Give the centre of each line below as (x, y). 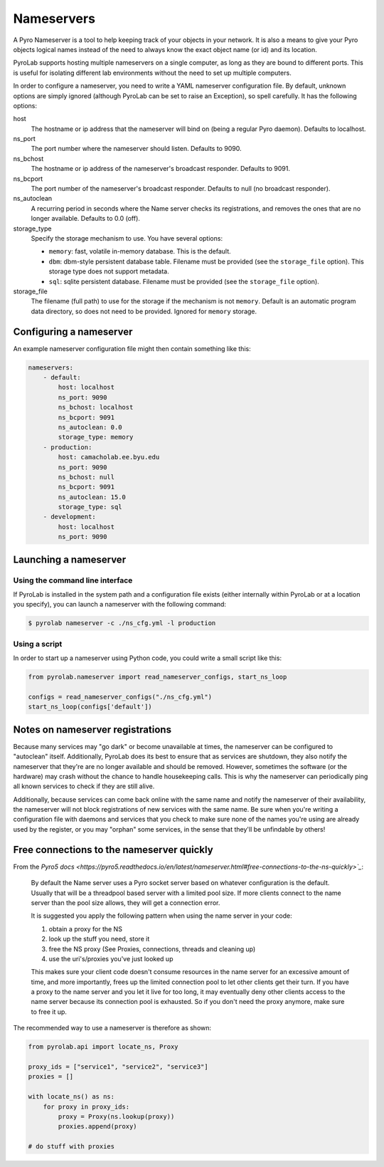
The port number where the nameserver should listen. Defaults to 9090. (136, 149)
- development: (69, 517)
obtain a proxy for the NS (85, 928)
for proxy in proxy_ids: (86, 1106)
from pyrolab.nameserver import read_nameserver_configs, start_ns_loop (158, 677)
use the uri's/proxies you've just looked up (111, 958)
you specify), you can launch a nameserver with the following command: (120, 605)
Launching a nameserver (70, 559)
